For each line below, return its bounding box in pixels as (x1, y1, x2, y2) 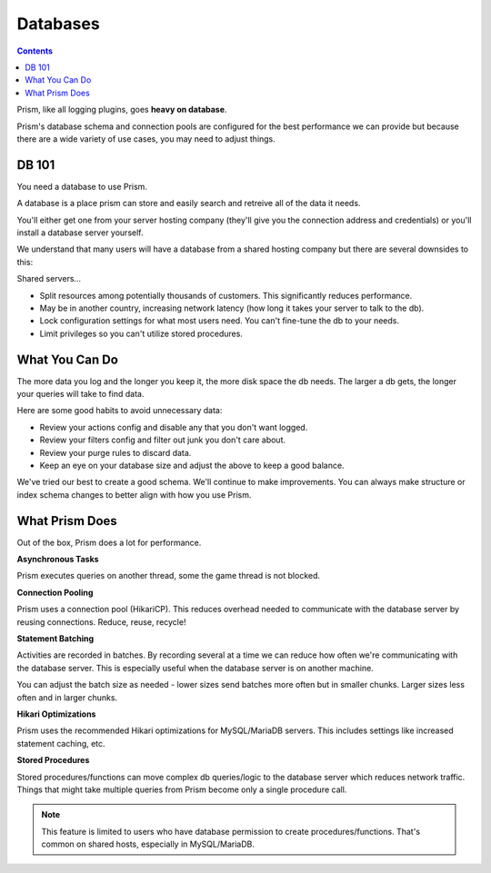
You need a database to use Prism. (16, 181, 147, 192)
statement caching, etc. (16, 738, 105, 749)
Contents (16, 45, 54, 56)
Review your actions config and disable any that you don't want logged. (39, 422, 308, 432)
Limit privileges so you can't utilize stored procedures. (39, 328, 243, 339)
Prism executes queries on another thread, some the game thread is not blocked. (16, 570, 321, 581)
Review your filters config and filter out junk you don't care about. (39, 434, 286, 445)
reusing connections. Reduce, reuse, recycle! (16, 616, 186, 627)
